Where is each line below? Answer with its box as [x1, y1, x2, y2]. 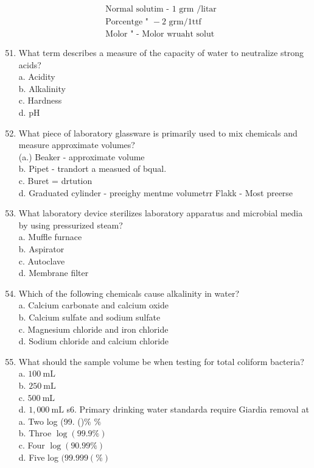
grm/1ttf [169, 18, 201, 27]
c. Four [18, 438, 45, 451]
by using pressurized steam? [18, 218, 123, 231]
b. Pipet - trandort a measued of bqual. [18, 162, 167, 175]
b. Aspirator [18, 243, 65, 255]
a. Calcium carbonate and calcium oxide [18, 299, 169, 311]
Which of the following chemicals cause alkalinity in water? [18, 286, 240, 299]
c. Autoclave [18, 254, 65, 267]
